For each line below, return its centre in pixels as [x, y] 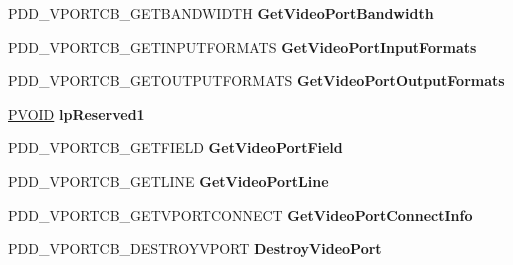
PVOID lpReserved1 [76, 113]
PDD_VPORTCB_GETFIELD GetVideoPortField [175, 147]
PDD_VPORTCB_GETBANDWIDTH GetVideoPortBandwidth [221, 13]
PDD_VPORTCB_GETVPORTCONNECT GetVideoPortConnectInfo [240, 214]
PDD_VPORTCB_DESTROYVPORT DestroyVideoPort [195, 248]
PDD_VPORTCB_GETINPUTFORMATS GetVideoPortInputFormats [242, 46]
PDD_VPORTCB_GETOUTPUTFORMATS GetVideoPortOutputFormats [256, 80]
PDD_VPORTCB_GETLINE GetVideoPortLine [168, 180]
